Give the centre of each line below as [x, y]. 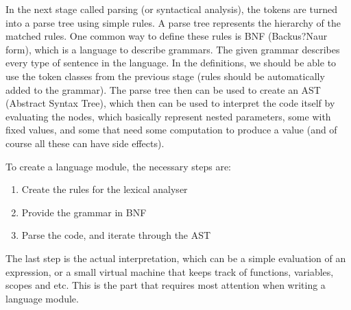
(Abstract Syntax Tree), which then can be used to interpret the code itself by [170, 103]
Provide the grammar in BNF [84, 212]
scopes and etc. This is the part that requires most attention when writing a [166, 285]
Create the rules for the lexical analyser [105, 189]
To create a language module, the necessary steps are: [118, 166]
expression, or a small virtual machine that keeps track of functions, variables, [170, 271]
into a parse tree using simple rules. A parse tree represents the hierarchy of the [173, 22]
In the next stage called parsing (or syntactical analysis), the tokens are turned [171, 9]
